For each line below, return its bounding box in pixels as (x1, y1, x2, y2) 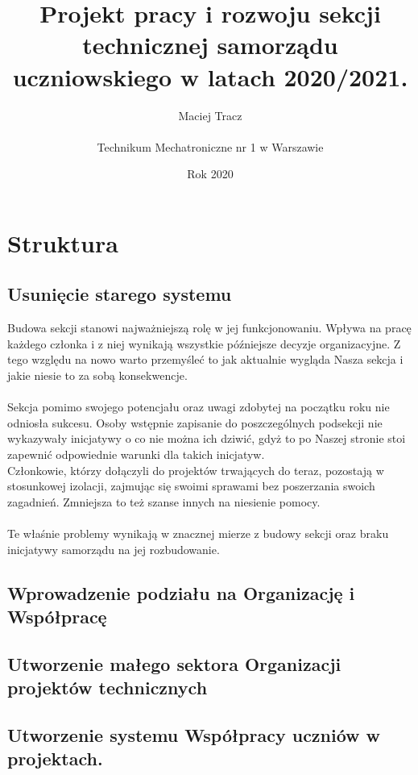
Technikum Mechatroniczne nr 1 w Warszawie (97, 138, 324, 155)
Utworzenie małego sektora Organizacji (7, 651, 341, 676)
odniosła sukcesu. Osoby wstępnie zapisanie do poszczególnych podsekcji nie (7, 414, 383, 431)
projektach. (7, 746, 103, 771)
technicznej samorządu (82, 28, 338, 61)
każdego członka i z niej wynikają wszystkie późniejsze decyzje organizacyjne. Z (7, 335, 401, 352)
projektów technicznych (7, 675, 208, 700)
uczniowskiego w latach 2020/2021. (12, 60, 408, 93)
